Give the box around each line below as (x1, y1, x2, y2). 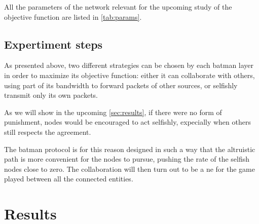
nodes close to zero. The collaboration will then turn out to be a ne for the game (4, 163, 255, 174)
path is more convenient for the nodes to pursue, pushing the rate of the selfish (4, 154, 250, 164)
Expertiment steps (4, 36, 103, 52)
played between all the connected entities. (4, 173, 133, 184)
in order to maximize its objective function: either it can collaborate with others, (4, 69, 255, 80)
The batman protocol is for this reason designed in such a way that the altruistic (4, 143, 255, 154)
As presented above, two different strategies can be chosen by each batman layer (4, 60, 254, 70)
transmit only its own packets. (4, 90, 98, 100)
